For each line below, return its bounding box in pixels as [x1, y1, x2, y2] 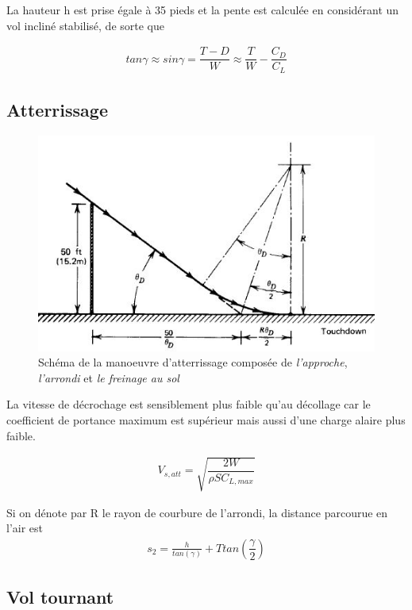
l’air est [6, 520, 44, 536]
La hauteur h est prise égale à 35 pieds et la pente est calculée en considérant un [6, 2, 399, 17]
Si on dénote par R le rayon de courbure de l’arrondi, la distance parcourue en [6, 504, 388, 520]
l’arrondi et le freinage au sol [38, 369, 179, 386]
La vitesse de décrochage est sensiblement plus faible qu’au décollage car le [6, 396, 371, 412]
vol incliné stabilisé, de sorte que [6, 17, 164, 33]
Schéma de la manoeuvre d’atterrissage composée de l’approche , [38, 354, 348, 370]
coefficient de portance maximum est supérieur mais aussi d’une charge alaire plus [6, 411, 406, 428]
